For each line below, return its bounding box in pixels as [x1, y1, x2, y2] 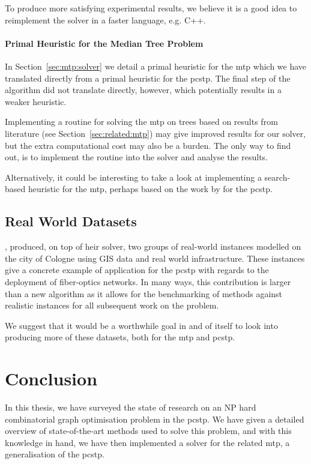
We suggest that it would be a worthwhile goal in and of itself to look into [5, 319, 278, 331]
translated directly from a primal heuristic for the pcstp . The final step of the [5, 71, 291, 84]
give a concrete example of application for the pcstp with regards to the [5, 264, 269, 276]
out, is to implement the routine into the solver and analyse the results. [5, 151, 268, 163]
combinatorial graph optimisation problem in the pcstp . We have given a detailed [5, 412, 304, 425]
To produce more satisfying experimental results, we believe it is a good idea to [5, 2, 297, 14]
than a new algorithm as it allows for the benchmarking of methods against [5, 287, 283, 300]
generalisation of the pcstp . [5, 448, 104, 460]
